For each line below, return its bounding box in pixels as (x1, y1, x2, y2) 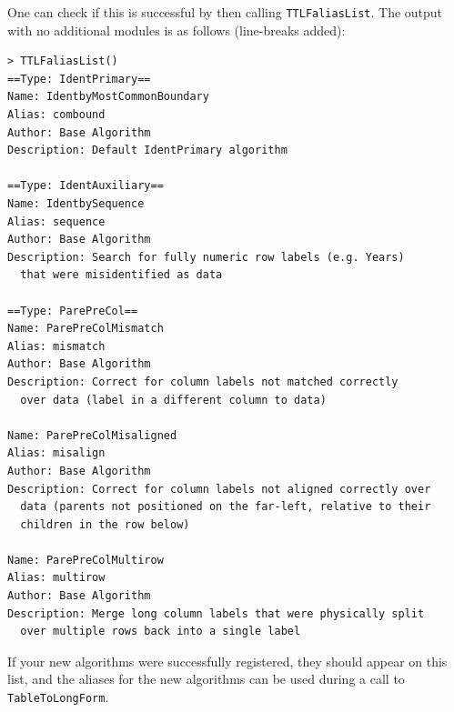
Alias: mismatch (7, 339, 106, 353)
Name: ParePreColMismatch (7, 322, 164, 336)
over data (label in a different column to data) (20, 393, 327, 406)
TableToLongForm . (7, 687, 109, 707)
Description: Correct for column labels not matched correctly (7, 375, 399, 388)
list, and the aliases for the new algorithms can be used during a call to (7, 669, 405, 688)
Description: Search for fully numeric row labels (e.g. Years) (7, 250, 405, 264)
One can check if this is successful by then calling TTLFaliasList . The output (7, 3, 443, 21)
